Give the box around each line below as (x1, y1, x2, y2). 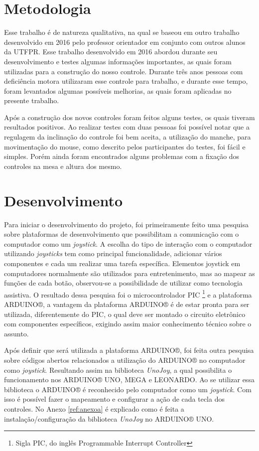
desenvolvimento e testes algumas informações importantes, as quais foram (4, 56, 232, 66)
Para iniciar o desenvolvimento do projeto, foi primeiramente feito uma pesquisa (4, 219, 249, 229)
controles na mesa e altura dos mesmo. (4, 160, 122, 171)
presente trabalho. (4, 95, 59, 106)
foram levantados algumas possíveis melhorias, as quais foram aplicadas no (4, 85, 232, 96)
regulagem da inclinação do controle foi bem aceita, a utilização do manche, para (4, 132, 251, 142)
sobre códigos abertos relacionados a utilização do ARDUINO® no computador (4, 354, 246, 365)
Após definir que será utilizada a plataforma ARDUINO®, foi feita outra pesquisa (4, 345, 254, 355)
